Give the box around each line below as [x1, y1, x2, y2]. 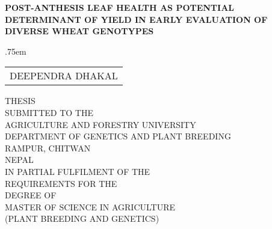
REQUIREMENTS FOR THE [5, 177, 117, 189]
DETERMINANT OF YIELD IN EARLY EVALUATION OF [5, 13, 268, 25]
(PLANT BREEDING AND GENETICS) [5, 212, 159, 225]
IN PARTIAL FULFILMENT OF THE [5, 165, 150, 177]
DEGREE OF [5, 189, 57, 201]
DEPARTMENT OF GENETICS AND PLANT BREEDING [5, 130, 231, 142]
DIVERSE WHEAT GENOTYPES [5, 25, 154, 37]
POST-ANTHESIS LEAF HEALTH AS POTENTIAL [5, 1, 235, 13]
